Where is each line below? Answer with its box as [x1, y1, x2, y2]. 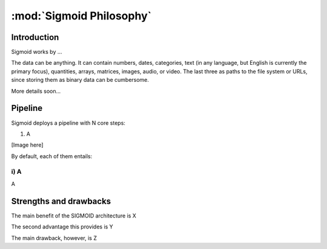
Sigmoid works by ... [11, 48, 62, 56]
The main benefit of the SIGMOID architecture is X [11, 212, 136, 219]
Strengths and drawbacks [11, 196, 111, 206]
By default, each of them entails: [11, 152, 93, 160]
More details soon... [11, 87, 61, 95]
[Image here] [11, 141, 44, 148]
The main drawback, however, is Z [11, 234, 97, 242]
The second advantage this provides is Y [11, 223, 113, 230]
